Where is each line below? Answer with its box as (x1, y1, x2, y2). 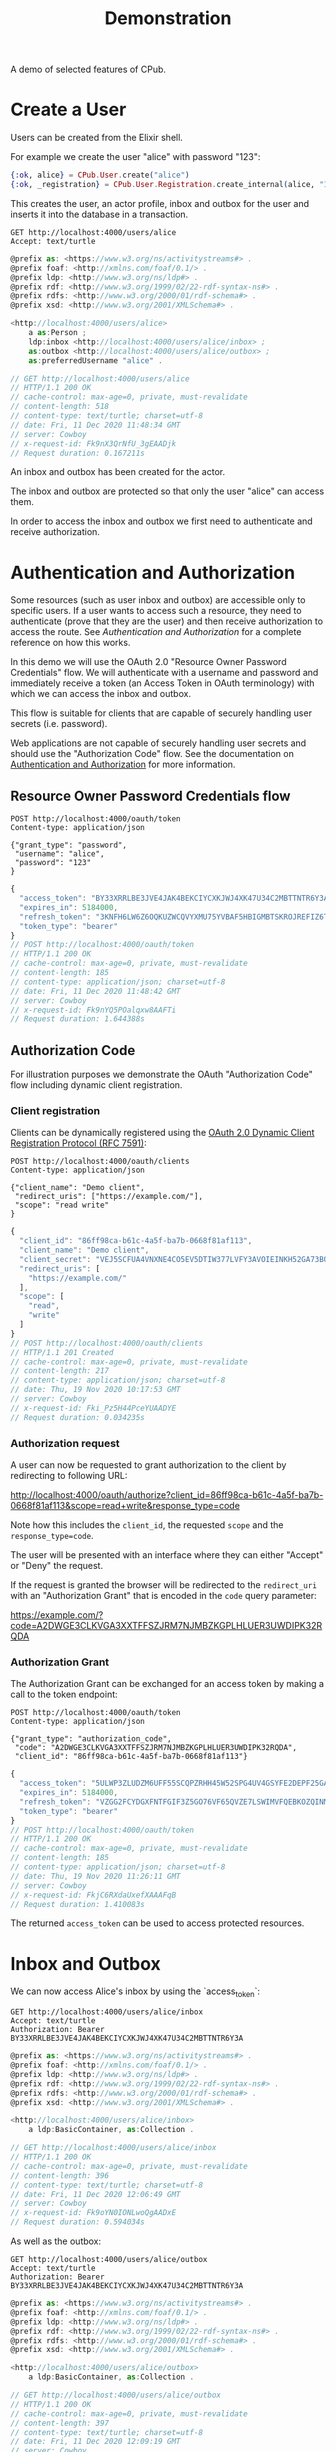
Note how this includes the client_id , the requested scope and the (10, 1519, 284, 1531)
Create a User (10, 98, 127, 121)
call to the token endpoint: (10, 1688, 118, 1701)
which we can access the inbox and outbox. (10, 688, 192, 700)
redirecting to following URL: (10, 1470, 128, 1482)
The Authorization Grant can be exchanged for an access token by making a (10, 1678, 325, 1690)
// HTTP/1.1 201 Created (10, 1347, 114, 1357)
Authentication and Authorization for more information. (10, 758, 236, 771)
